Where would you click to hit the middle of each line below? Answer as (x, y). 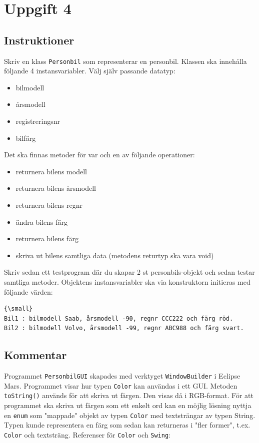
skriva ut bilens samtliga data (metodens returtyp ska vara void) (115, 255)
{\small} (18, 309)
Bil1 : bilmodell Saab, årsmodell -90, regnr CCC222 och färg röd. (119, 318)
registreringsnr (38, 121)
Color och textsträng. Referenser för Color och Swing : (87, 434)
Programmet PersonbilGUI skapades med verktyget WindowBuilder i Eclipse (122, 376)
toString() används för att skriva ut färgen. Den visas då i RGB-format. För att (129, 395)
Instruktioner (39, 40)
